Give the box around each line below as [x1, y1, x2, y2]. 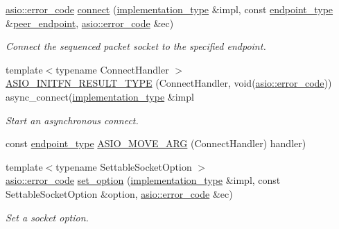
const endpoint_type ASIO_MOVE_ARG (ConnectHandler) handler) [6, 136, 306, 151]
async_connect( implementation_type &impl [6, 89, 194, 103]
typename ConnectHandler [55, 62, 169, 76]
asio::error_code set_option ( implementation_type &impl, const [6, 173, 281, 187]
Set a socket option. [6, 210, 89, 224]
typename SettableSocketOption [55, 159, 192, 173]
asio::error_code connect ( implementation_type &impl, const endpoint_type [6, 2, 333, 16]
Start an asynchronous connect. [6, 112, 139, 127]
